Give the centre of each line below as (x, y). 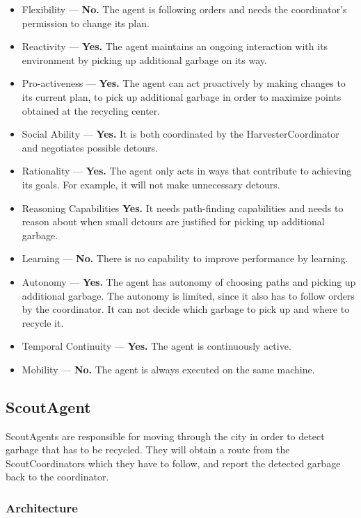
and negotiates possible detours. (90, 147)
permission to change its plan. (86, 23)
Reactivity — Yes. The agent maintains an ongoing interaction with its (175, 46)
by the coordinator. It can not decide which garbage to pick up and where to (186, 309)
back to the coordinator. (57, 477)
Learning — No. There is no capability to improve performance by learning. (185, 258)
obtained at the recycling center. (91, 110)
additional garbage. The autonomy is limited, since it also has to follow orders (188, 295)
